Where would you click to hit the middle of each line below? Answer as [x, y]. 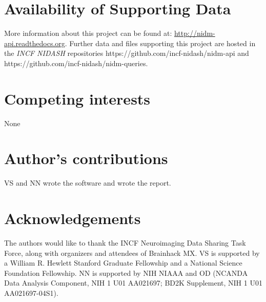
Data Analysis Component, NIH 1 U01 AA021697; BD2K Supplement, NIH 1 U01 [133, 283]
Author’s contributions [86, 158]
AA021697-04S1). [31, 293]
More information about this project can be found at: [88, 33]
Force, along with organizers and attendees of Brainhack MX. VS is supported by [132, 253]
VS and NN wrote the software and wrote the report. [88, 183]
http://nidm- [195, 33]
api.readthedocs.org [35, 43]
